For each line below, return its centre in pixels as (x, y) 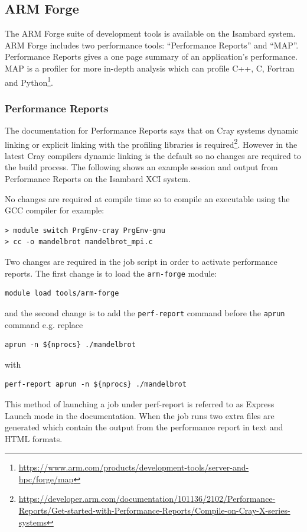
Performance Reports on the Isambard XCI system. (98, 179)
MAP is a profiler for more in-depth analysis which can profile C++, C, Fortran (150, 68)
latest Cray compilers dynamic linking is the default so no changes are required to (153, 155)
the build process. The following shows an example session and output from (141, 167)
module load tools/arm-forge (62, 293)
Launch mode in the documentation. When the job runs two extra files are (140, 415)
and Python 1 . (29, 81)
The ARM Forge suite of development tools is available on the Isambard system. (150, 33)
